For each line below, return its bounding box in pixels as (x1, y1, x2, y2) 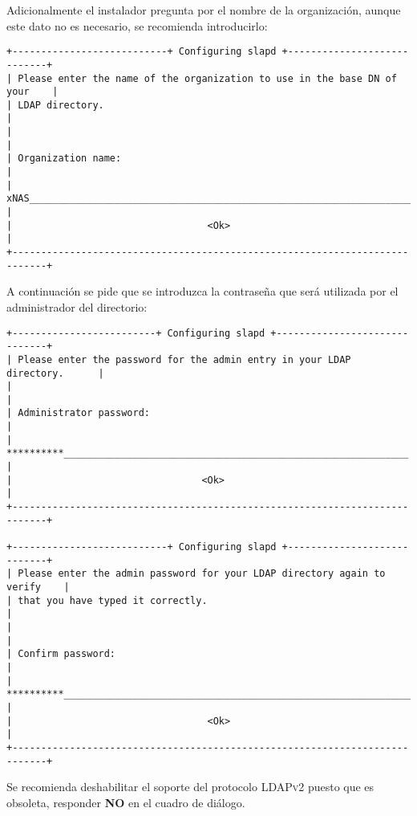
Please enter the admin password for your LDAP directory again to (18, 568, 386, 580)
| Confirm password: (6, 648, 116, 660)
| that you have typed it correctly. (6, 594, 208, 606)
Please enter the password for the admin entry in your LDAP (18, 353, 351, 365)
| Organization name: (6, 153, 122, 165)
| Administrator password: (6, 407, 150, 419)
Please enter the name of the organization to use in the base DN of (18, 72, 397, 84)
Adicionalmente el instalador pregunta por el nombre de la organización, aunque (6, 2, 401, 18)
